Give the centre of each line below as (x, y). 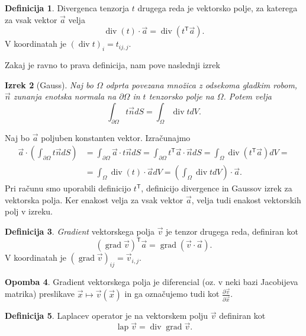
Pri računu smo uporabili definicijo (68, 188)
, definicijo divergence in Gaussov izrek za (217, 188)
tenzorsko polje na (181, 96)
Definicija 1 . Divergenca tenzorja (67, 8)
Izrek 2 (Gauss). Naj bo (49, 84)
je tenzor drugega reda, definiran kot (232, 231)
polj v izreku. (29, 211)
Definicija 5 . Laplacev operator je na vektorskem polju (107, 316)
